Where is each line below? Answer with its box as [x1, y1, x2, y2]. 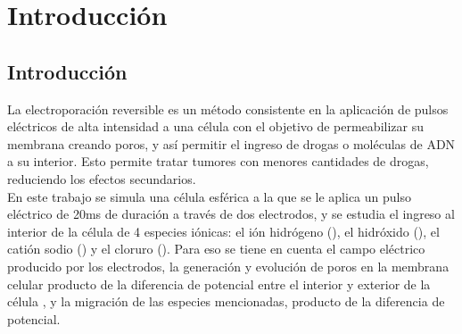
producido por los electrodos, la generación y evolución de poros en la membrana [7, 256, 450, 275]
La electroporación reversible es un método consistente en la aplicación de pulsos [7, 99, 449, 118]
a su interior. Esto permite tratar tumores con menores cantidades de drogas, [7, 152, 429, 171]
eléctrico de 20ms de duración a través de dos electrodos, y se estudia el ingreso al [7, 205, 455, 223]
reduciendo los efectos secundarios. [7, 169, 196, 188]
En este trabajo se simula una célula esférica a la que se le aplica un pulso [7, 187, 411, 205]
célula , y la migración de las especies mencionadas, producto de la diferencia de [7, 292, 445, 311]
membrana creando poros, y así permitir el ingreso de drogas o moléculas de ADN [7, 134, 456, 153]
